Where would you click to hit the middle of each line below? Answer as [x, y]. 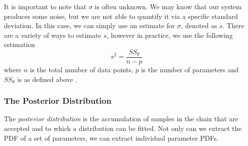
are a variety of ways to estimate [53, 35]
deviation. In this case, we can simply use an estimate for [89, 25]
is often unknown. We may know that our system [168, 6]
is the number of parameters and [190, 70]
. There [233, 25]
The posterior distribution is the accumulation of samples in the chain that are [121, 119]
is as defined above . [47, 79]
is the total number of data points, [82, 70]
